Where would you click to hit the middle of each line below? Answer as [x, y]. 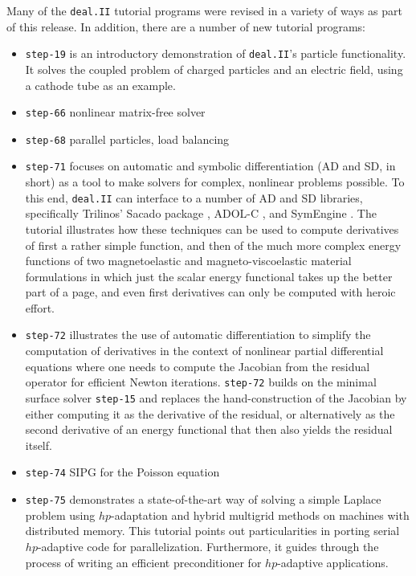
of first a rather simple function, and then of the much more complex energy [213, 245]
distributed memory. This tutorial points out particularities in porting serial [212, 531]
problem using [60, 515]
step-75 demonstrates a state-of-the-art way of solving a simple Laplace [203, 499]
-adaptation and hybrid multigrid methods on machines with [260, 515]
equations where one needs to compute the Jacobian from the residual [198, 366]
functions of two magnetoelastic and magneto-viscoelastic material [188, 261]
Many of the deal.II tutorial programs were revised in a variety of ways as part [204, 10]
